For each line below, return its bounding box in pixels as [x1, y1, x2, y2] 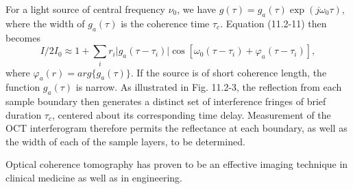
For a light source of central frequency [5, 2, 165, 16]
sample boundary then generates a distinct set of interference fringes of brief [5, 94, 326, 108]
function [5, 80, 40, 94]
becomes [5, 30, 41, 44]
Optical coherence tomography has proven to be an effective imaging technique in [5, 157, 348, 171]
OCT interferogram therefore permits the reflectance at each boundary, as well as [5, 121, 348, 135]
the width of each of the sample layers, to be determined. [5, 134, 245, 148]
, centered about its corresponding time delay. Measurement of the [52, 107, 331, 121]
